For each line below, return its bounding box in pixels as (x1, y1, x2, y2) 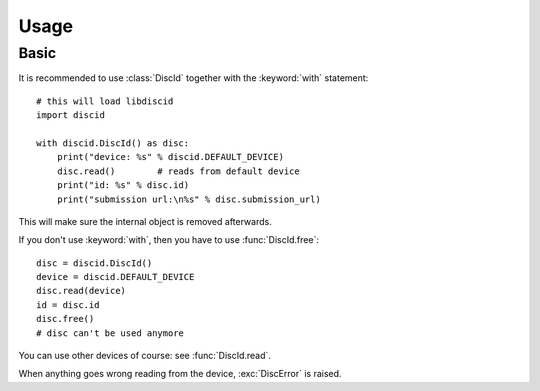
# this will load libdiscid (36, 95, 174, 107)
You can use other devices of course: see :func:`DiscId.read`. (18, 350, 272, 362)
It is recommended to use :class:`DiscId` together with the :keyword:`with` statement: (18, 72, 369, 84)
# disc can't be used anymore (36, 327, 185, 339)
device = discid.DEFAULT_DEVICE (36, 271, 195, 283)
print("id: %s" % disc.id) (56, 180, 190, 191)
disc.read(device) (36, 285, 127, 297)
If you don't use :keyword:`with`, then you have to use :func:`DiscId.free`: (18, 234, 320, 246)
